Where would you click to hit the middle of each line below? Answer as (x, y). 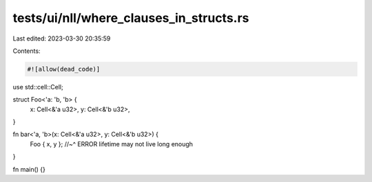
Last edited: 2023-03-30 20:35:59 (62, 38)
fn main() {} (29, 169)
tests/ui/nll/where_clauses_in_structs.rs (131, 18)
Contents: (27, 51)
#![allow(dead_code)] (64, 69)
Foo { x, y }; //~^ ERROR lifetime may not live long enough (111, 144)
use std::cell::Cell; (38, 87)
